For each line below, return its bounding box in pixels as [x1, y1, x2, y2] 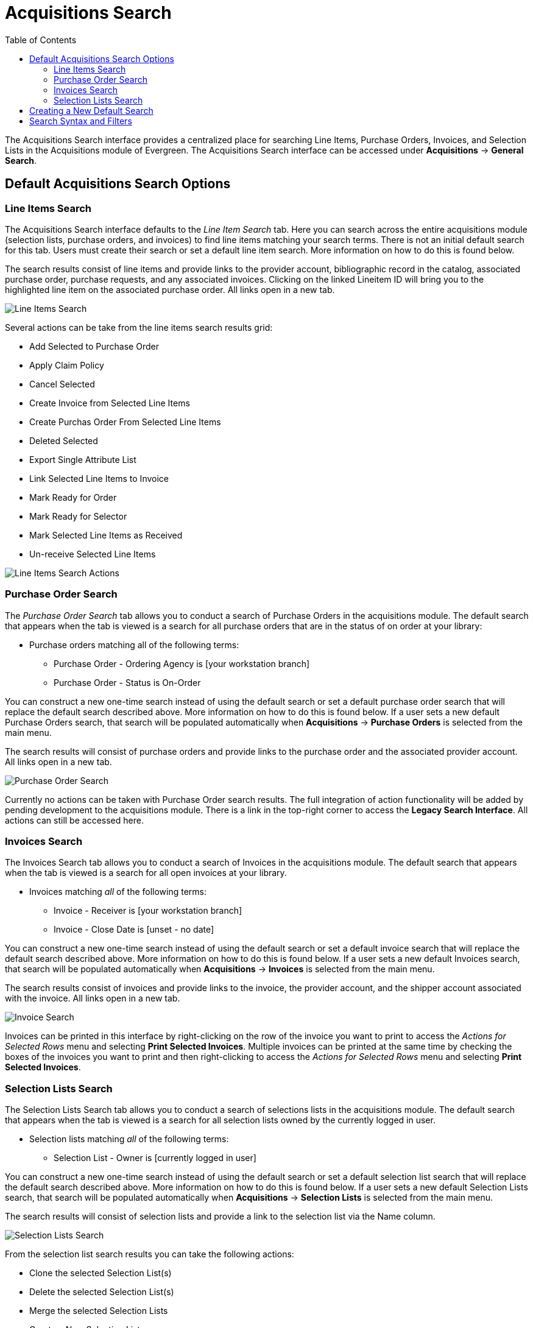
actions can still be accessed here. [5, 814, 144, 825]
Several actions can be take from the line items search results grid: [5, 322, 273, 333]
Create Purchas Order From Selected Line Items [29, 416, 221, 427]
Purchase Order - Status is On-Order [54, 677, 201, 688]
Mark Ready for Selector [29, 510, 127, 521]
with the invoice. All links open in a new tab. [5, 993, 180, 1004]
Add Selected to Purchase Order [29, 341, 159, 351]
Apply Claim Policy [29, 359, 104, 370]
